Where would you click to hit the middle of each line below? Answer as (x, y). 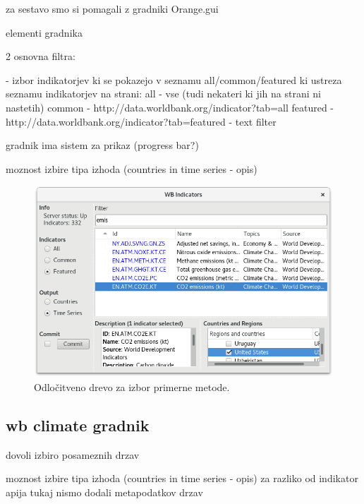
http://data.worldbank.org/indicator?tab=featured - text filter (141, 121)
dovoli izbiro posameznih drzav (73, 454)
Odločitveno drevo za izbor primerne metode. (132, 386)
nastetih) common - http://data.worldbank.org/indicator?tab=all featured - (170, 107)
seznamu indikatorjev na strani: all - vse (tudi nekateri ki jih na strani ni (163, 94)
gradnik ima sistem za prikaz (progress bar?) (102, 145)
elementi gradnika (44, 32)
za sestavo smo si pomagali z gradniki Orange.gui (112, 8)
